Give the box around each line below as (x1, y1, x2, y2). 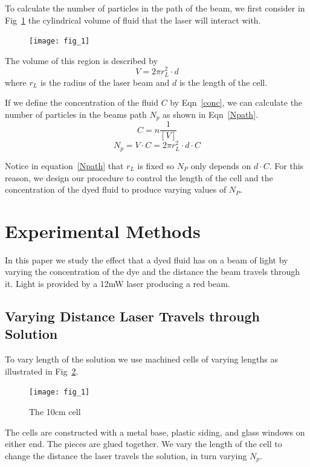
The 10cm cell (29, 405, 81, 418)
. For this (269, 159, 304, 172)
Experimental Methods (5, 218, 201, 243)
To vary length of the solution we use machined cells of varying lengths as (5, 353, 278, 366)
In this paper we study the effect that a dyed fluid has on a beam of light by (5, 253, 288, 266)
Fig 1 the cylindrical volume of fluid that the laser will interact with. (5, 13, 261, 26)
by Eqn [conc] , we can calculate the (170, 96, 303, 109)
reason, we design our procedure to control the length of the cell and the (5, 171, 273, 184)
